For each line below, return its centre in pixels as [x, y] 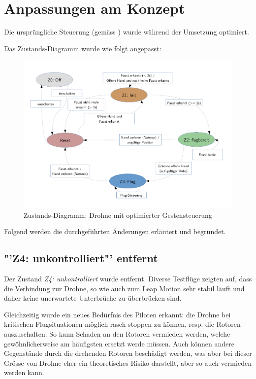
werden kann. [24, 372]
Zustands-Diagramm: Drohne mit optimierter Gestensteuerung [118, 215]
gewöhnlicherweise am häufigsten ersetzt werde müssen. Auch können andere [119, 343]
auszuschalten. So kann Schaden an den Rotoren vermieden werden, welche [117, 333]
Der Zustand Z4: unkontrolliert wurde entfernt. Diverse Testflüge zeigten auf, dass [128, 278]
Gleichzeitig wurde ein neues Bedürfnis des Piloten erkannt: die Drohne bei [117, 314]
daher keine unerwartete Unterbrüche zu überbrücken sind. [93, 298]
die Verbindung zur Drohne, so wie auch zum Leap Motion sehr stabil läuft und [124, 288]
